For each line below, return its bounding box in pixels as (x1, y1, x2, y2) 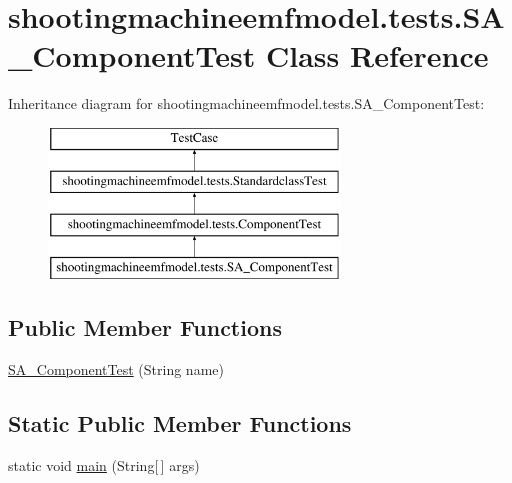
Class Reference (265, 35, 489, 76)
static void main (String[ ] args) (8, 454, 200, 475)
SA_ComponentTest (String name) (8, 358, 224, 379)
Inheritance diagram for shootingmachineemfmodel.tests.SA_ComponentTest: (8, 93, 485, 114)
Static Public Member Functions (8, 407, 352, 438)
